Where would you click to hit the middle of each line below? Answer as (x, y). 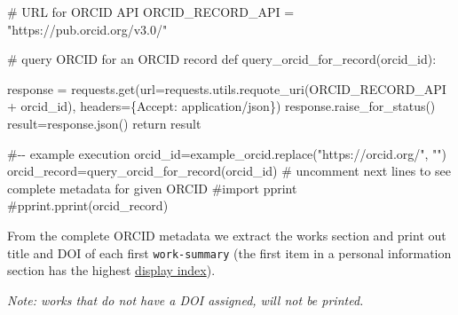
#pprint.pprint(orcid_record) (88, 205)
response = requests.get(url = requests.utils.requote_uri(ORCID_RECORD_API (227, 88)
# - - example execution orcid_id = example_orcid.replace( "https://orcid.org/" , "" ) (227, 153)
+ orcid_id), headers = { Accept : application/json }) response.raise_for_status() (221, 106)
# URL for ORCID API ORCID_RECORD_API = (151, 12)
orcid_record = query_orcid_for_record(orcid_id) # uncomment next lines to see (229, 171)
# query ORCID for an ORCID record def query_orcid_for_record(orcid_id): (222, 59)
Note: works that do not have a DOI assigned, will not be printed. (186, 299)
